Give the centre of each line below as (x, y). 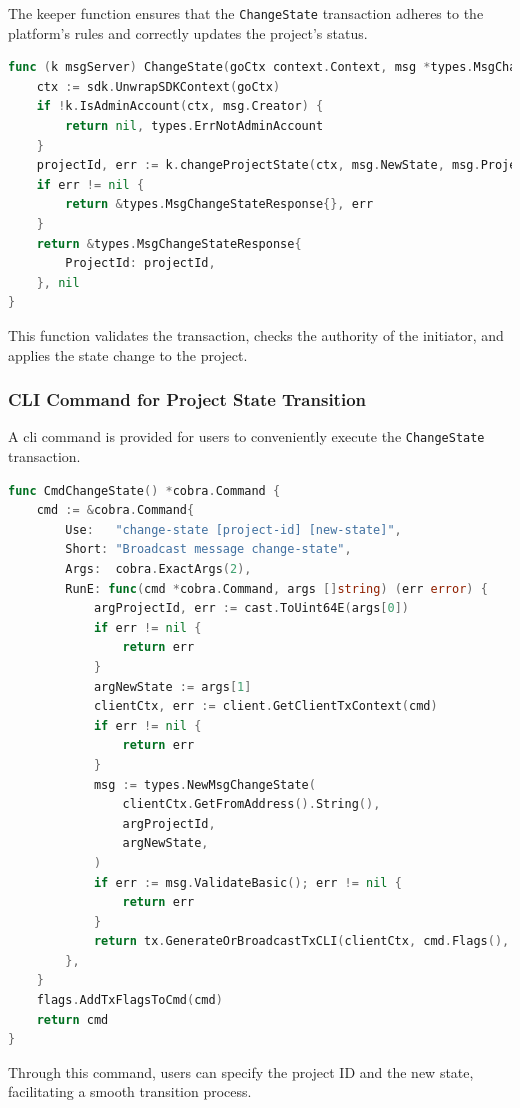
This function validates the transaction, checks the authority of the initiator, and (256, 334)
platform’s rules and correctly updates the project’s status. (188, 32)
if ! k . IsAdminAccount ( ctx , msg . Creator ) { (180, 106)
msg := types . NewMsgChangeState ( (204, 784)
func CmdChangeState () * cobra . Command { (144, 490)
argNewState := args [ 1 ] (172, 686)
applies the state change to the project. (128, 354)
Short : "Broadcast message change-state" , (208, 549)
